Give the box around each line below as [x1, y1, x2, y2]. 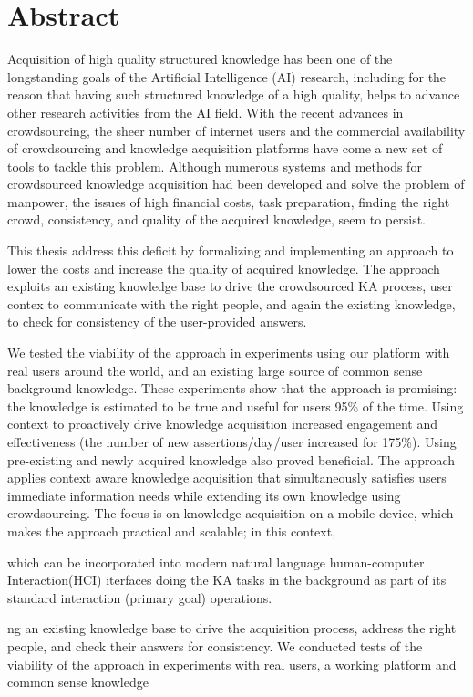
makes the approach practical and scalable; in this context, [7, 521, 336, 540]
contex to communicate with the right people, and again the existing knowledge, [7, 294, 456, 313]
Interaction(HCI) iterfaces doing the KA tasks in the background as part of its [7, 570, 447, 589]
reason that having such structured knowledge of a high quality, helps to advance [7, 85, 460, 104]
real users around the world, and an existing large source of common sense [7, 360, 423, 380]
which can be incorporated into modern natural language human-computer [7, 552, 425, 571]
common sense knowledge [7, 672, 149, 692]
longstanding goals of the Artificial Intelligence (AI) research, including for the [7, 67, 447, 86]
